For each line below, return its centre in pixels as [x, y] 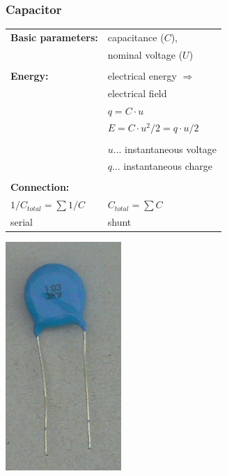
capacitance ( [136, 37]
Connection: [40, 187]
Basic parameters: [54, 37]
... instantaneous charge [162, 166]
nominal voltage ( [145, 54]
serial [22, 222]
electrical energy [142, 75]
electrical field [137, 93]
